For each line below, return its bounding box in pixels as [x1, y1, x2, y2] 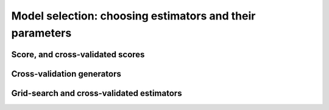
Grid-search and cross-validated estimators [11, 88, 182, 98]
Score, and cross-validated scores [11, 49, 145, 60]
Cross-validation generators [11, 69, 121, 79]
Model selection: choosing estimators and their [11, 9, 256, 22]
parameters [11, 26, 72, 40]
